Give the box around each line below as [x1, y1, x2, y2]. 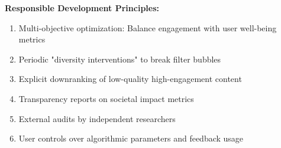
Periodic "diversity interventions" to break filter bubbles [18, 52, 221, 65]
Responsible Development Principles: [5, 2, 159, 14]
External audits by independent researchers [18, 112, 176, 124]
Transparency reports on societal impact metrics [18, 92, 194, 104]
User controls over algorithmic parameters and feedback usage [18, 132, 244, 144]
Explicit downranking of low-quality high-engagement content [18, 73, 242, 85]
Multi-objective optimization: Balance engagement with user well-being [18, 21, 277, 34]
